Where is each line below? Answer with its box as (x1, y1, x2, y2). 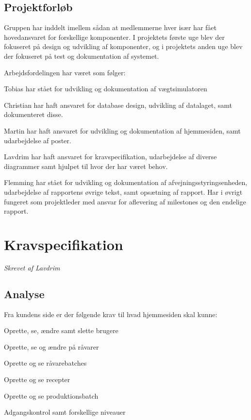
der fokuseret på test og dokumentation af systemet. (4, 50, 159, 61)
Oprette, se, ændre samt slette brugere (4, 325, 118, 336)
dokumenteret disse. (4, 109, 63, 119)
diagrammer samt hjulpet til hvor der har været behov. (4, 161, 168, 171)
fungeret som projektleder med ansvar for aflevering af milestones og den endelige (4, 196, 246, 206)
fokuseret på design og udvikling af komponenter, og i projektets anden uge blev (4, 41, 243, 51)
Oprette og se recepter (4, 374, 70, 384)
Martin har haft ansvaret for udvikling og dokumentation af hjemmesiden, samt (4, 125, 241, 135)
